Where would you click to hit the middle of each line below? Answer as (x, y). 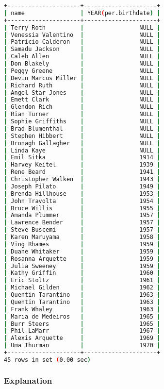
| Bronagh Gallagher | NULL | (82, 143)
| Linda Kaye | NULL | (82, 150)
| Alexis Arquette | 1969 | (82, 338)
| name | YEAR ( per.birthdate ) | (82, 13)
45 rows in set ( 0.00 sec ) (48, 360)
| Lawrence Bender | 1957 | (82, 223)
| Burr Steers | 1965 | (82, 324)
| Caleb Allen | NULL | (82, 57)
